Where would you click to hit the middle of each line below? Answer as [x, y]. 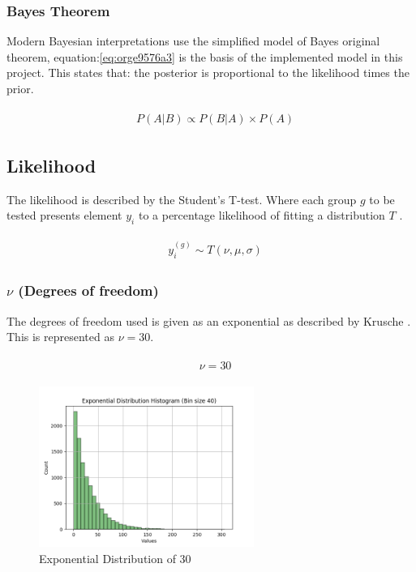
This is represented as [60, 337]
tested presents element [64, 215]
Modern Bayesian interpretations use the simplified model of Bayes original [193, 41]
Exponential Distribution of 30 [115, 558]
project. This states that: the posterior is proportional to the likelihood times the [208, 73]
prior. [20, 88]
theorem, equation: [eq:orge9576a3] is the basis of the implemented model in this [205, 56]
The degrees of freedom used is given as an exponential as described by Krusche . [209, 320]
